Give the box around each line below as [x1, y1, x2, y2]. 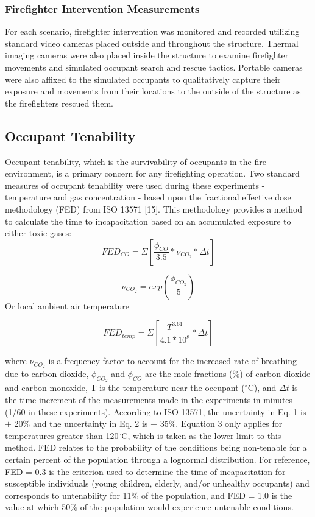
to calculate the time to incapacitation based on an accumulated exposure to [5, 214, 291, 227]
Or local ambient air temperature [5, 299, 129, 312]
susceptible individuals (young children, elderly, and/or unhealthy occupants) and [5, 477, 310, 490]
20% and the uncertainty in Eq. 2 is [14, 417, 148, 430]
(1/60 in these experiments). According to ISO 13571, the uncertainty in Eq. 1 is [5, 405, 306, 418]
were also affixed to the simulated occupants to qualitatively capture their [5, 72, 281, 85]
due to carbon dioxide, [5, 367, 89, 380]
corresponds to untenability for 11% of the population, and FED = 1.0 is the [5, 488, 292, 501]
